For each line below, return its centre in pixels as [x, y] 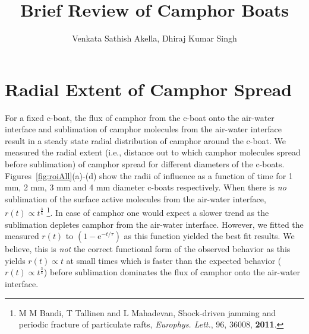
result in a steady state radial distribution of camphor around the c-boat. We [146, 140]
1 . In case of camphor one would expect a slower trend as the [158, 212]
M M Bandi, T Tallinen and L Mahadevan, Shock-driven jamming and [147, 312]
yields [15, 260]
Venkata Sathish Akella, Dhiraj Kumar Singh [154, 38]
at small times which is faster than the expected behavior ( [174, 260]
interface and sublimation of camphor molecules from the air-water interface [143, 129]
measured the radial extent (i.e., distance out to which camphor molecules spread [153, 152]
